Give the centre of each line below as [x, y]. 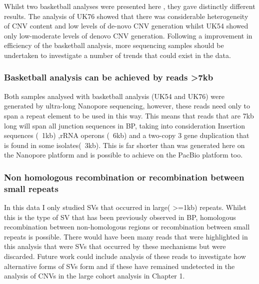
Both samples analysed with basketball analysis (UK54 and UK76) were [114, 96]
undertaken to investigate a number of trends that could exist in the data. [117, 55]
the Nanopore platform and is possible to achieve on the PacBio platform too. [123, 155]
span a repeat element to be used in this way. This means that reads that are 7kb [129, 115]
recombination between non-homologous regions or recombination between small [127, 227]
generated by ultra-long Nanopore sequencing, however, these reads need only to [127, 106]
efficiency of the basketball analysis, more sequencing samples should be [114, 45]
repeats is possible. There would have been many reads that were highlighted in [126, 236]
